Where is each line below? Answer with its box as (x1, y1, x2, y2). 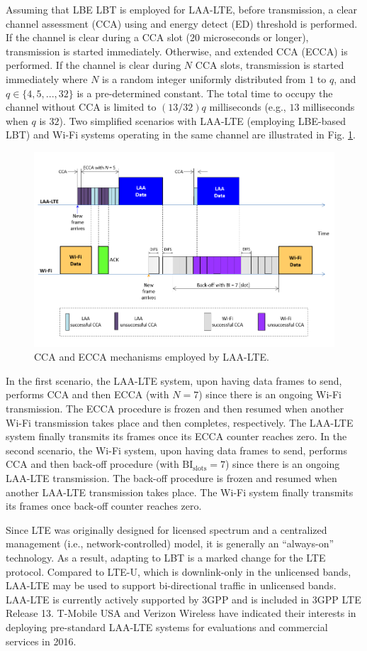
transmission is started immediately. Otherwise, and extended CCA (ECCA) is (6, 43, 348, 58)
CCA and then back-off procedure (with (6, 456, 179, 471)
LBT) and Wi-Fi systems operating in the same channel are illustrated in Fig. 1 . (6, 127, 356, 142)
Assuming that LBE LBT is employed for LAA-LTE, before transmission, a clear (6, 2, 358, 16)
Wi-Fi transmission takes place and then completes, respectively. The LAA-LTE (6, 415, 354, 430)
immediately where (6, 71, 88, 86)
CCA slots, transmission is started (195, 58, 344, 72)
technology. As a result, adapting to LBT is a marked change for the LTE (6, 549, 326, 564)
